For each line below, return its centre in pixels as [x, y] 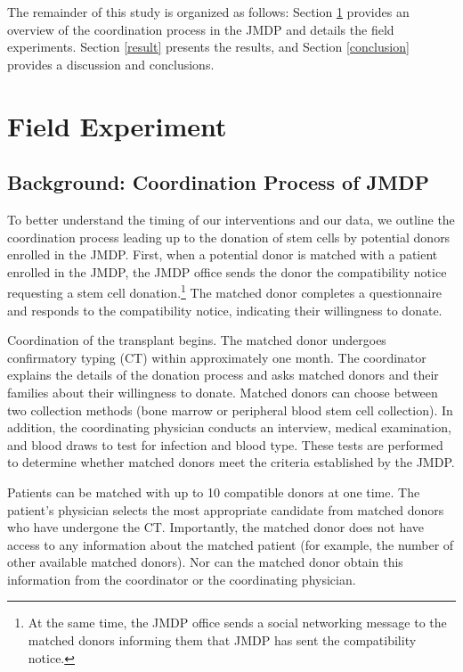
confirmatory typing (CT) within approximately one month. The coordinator [217, 357]
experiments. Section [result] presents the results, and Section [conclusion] [208, 47]
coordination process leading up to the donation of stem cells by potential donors [229, 237]
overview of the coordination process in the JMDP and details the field [201, 29]
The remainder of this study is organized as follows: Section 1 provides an [208, 12]
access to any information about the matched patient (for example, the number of [231, 544]
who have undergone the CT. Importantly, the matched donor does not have [216, 527]
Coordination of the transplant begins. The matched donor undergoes [197, 340]
